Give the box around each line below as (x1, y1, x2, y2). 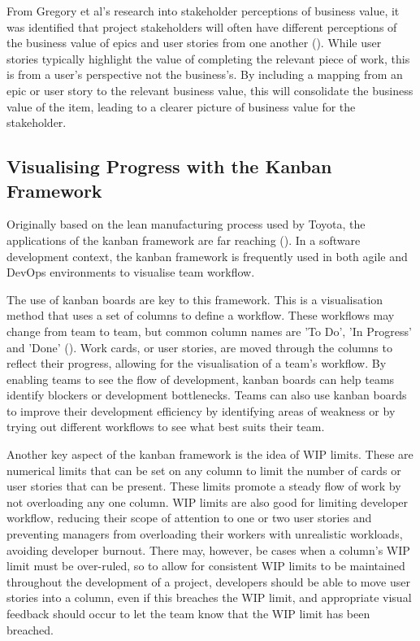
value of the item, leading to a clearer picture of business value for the (6, 98, 356, 115)
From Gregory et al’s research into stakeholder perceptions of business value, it (6, 2, 400, 19)
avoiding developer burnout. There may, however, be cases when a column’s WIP (6, 541, 410, 558)
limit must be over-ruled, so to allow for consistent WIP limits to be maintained (6, 557, 405, 574)
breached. (6, 621, 54, 638)
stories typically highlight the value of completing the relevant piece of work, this (6, 50, 410, 67)
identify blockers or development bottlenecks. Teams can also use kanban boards (6, 386, 407, 403)
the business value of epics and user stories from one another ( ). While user (6, 34, 382, 51)
